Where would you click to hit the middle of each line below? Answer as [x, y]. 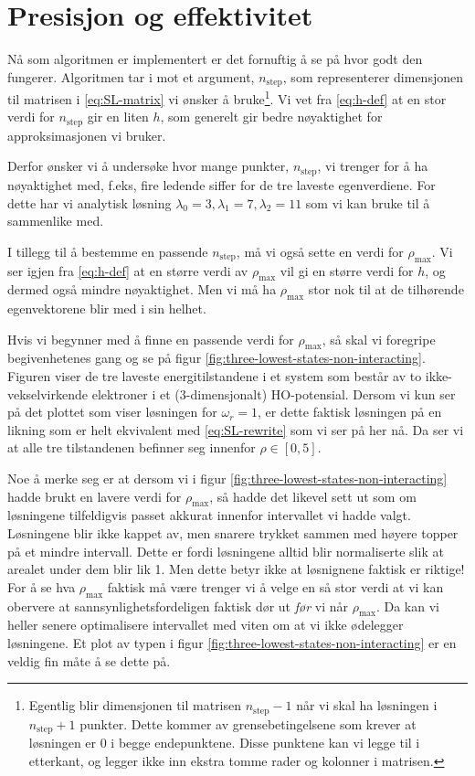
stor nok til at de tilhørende [386, 289]
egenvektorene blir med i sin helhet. [107, 308]
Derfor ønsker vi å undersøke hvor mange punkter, [148, 166]
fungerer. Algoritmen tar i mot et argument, [131, 76]
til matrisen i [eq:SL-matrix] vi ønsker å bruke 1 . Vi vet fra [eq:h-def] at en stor [227, 97]
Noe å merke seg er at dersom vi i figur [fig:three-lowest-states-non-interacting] [227, 478]
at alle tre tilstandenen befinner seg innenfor [132, 447]
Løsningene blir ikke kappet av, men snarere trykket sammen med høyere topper [233, 533]
